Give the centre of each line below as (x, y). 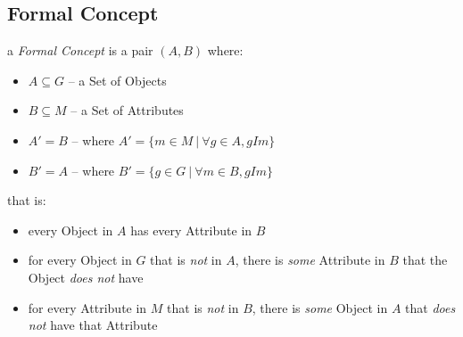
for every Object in (80, 260)
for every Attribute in (87, 307)
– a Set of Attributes (127, 110)
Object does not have (86, 277)
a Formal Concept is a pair (80, 50)
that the (425, 260)
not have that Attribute (93, 325)
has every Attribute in (191, 230)
